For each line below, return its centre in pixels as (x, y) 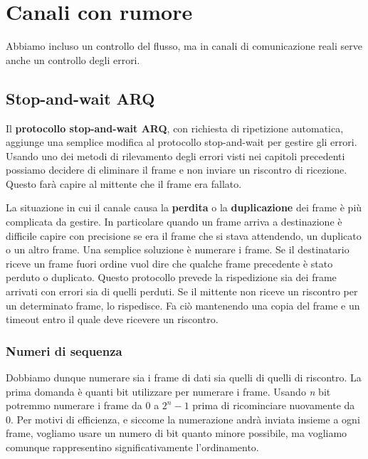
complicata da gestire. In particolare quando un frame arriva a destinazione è (174, 222)
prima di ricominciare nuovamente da (274, 405)
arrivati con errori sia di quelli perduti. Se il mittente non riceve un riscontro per (182, 291)
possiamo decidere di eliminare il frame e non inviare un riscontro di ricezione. (177, 170)
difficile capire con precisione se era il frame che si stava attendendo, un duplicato (184, 235)
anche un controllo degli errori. (73, 59)
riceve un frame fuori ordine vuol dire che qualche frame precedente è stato (169, 263)
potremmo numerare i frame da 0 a (83, 405)
